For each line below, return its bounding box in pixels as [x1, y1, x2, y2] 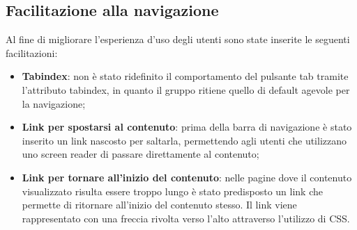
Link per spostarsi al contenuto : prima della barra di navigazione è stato [22, 120, 352, 134]
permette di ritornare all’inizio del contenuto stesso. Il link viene [22, 197, 297, 212]
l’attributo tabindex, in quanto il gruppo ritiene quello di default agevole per [22, 82, 350, 97]
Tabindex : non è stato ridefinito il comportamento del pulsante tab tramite [22, 69, 349, 83]
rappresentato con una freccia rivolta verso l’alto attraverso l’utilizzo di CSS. [22, 211, 350, 225]
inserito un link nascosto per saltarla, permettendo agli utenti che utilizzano [22, 133, 347, 147]
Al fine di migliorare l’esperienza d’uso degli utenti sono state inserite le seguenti [6, 32, 350, 47]
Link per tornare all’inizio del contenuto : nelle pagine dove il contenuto [22, 170, 352, 184]
